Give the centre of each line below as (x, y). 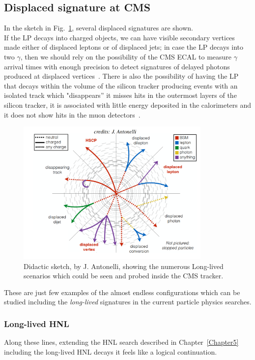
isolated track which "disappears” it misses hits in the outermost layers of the (120, 95)
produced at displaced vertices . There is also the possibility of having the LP (121, 76)
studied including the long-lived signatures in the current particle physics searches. (128, 302)
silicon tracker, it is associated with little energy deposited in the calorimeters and (128, 105)
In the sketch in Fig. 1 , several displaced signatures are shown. (99, 28)
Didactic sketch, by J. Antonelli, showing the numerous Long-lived (124, 266)
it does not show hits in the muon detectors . (72, 114)
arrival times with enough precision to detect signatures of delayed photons (117, 66)
